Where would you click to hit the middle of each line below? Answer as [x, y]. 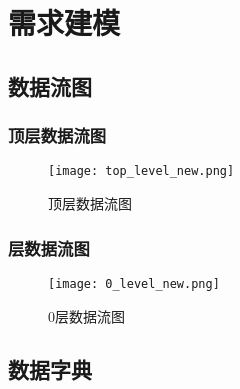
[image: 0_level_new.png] [134, 283]
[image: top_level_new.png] [141, 171]
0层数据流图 [86, 315]
